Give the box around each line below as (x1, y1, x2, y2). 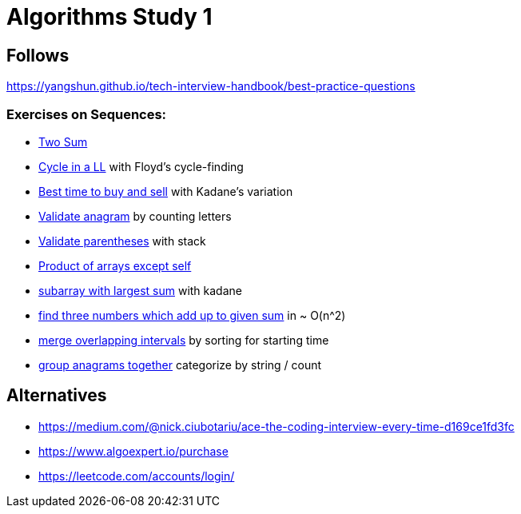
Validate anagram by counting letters (38, 209, 232, 223)
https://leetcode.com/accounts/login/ (38, 468, 235, 483)
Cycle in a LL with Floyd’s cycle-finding (38, 159, 244, 173)
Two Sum (38, 134, 88, 149)
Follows (6, 45, 70, 66)
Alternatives (6, 385, 107, 406)
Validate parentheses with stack (38, 233, 206, 248)
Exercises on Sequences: (6, 106, 167, 122)
